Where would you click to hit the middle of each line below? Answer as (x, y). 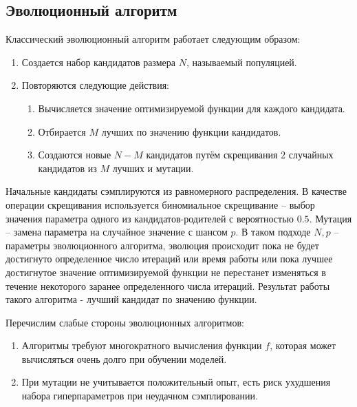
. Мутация (331, 218)
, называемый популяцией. (241, 62)
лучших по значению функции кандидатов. (191, 131)
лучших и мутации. (153, 168)
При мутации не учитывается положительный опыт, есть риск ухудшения (176, 382)
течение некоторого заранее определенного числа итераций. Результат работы (168, 285)
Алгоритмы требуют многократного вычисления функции (142, 345)
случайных (311, 155)
